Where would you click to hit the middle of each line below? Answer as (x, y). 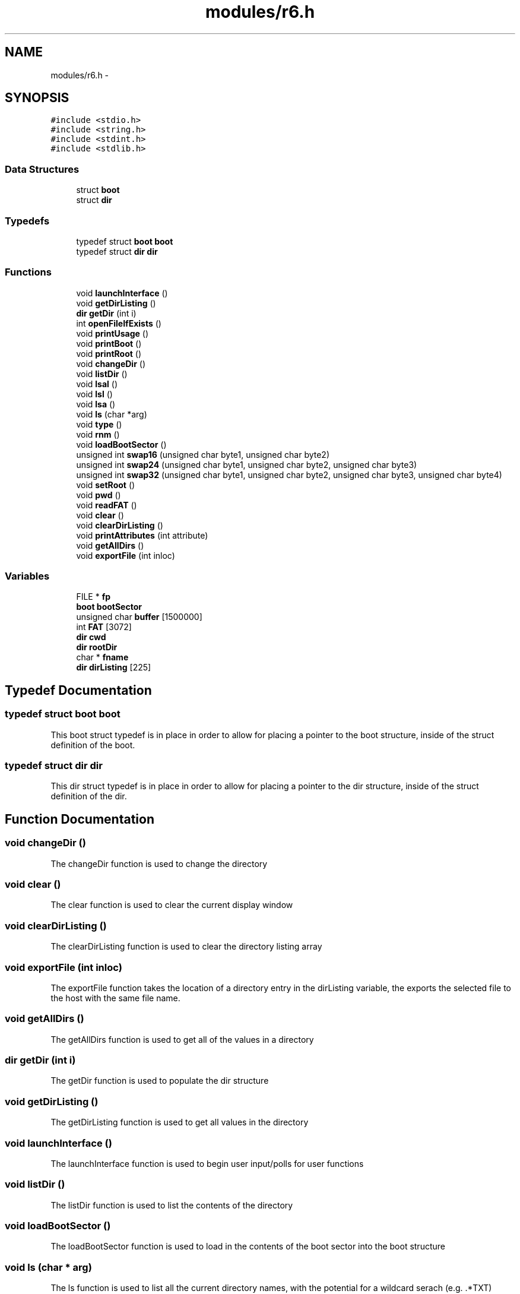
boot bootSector (109, 607)
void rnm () (98, 434)
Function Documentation (80, 819)
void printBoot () (109, 343)
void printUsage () (112, 333)
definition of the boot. (93, 745)
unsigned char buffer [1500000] (139, 617)
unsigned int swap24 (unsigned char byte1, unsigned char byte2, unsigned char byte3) (247, 464)
